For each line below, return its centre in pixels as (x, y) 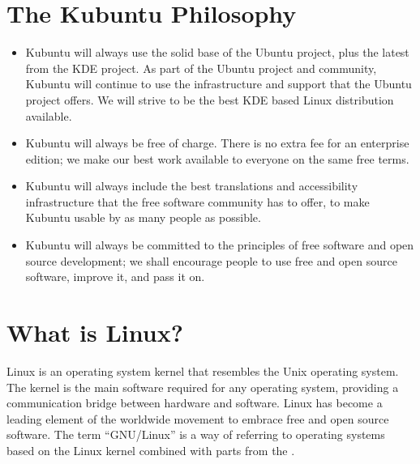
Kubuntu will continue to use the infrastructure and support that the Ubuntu (219, 84)
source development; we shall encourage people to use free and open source (211, 260)
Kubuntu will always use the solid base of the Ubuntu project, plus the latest (217, 52)
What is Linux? (95, 332)
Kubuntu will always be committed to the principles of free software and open (220, 245)
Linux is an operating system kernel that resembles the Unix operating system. (203, 370)
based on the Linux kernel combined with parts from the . (151, 450)
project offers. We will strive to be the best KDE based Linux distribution (210, 99)
